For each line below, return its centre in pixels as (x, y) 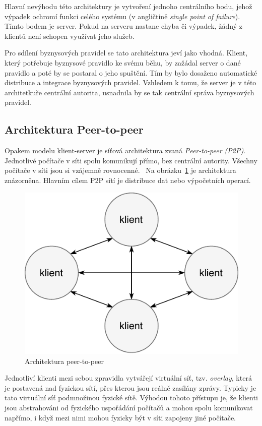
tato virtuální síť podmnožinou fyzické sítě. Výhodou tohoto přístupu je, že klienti (131, 398)
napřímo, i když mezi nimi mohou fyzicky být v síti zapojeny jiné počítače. (120, 417)
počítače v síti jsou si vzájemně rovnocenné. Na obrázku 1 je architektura (120, 170)
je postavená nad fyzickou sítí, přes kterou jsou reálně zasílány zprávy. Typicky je (130, 387)
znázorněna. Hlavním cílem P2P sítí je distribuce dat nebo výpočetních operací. (128, 180)
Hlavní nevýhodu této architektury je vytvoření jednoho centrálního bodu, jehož (128, 6)
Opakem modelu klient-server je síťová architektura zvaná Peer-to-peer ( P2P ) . (125, 150)
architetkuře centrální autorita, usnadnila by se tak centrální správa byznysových (129, 92)
